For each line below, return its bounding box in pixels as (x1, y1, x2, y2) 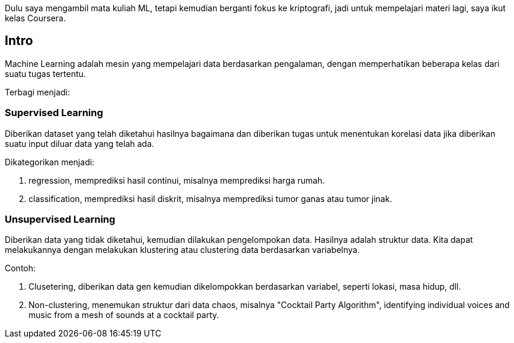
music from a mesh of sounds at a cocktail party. (28, 310, 219, 320)
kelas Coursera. (5, 13, 66, 23)
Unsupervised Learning (5, 213, 116, 225)
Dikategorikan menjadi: (5, 156, 95, 167)
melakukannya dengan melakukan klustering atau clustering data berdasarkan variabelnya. (5, 245, 360, 255)
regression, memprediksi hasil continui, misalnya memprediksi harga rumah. (28, 175, 325, 185)
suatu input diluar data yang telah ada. (5, 138, 154, 149)
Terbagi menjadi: (5, 86, 71, 97)
